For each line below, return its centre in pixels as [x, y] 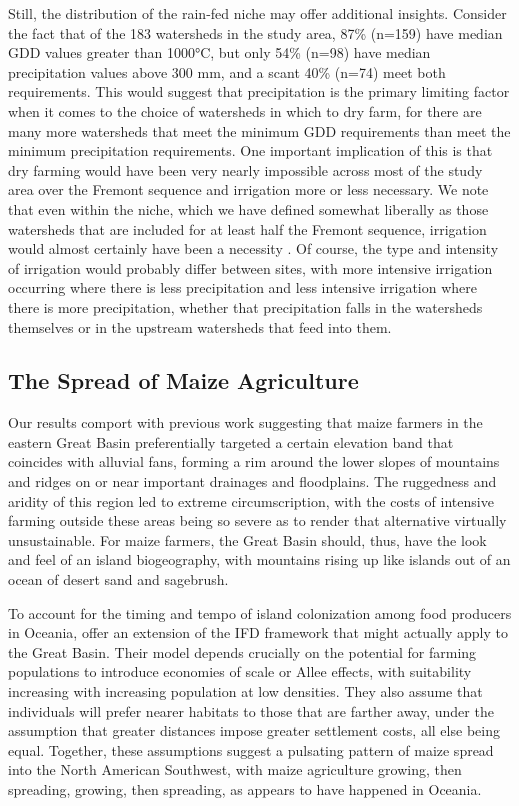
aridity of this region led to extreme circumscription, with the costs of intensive [251, 500]
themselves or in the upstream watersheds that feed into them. [200, 326]
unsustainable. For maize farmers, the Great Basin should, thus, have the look [247, 539]
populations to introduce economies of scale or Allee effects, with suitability [240, 671]
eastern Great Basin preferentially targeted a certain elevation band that [231, 441]
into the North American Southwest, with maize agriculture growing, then [235, 769]
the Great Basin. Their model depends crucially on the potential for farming [242, 651]
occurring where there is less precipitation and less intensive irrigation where [242, 287]
